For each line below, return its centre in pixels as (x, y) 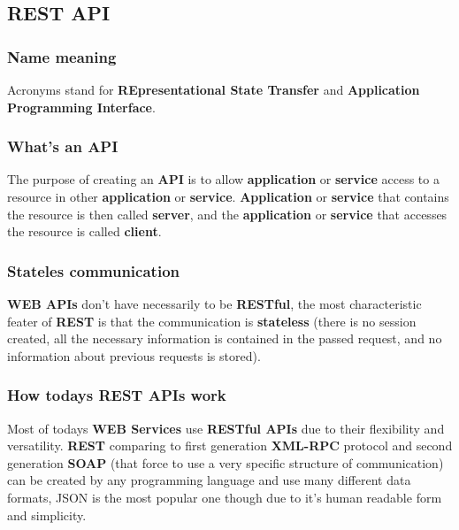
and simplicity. (47, 515)
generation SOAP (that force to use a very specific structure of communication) (226, 462)
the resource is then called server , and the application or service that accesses (227, 214)
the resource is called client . (84, 231)
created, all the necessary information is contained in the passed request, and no (225, 338)
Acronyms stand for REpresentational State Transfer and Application (214, 89)
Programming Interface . (81, 107)
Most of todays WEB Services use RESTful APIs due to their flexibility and (226, 428)
